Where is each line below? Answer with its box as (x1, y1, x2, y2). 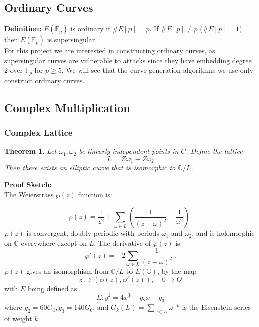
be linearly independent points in (79, 146, 179, 156)
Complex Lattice (4, 126, 73, 139)
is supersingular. (47, 34, 97, 45)
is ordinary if (70, 23, 110, 34)
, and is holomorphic (192, 228, 255, 238)
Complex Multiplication (4, 99, 131, 115)
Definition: (4, 23, 42, 34)
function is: (78, 189, 112, 199)
